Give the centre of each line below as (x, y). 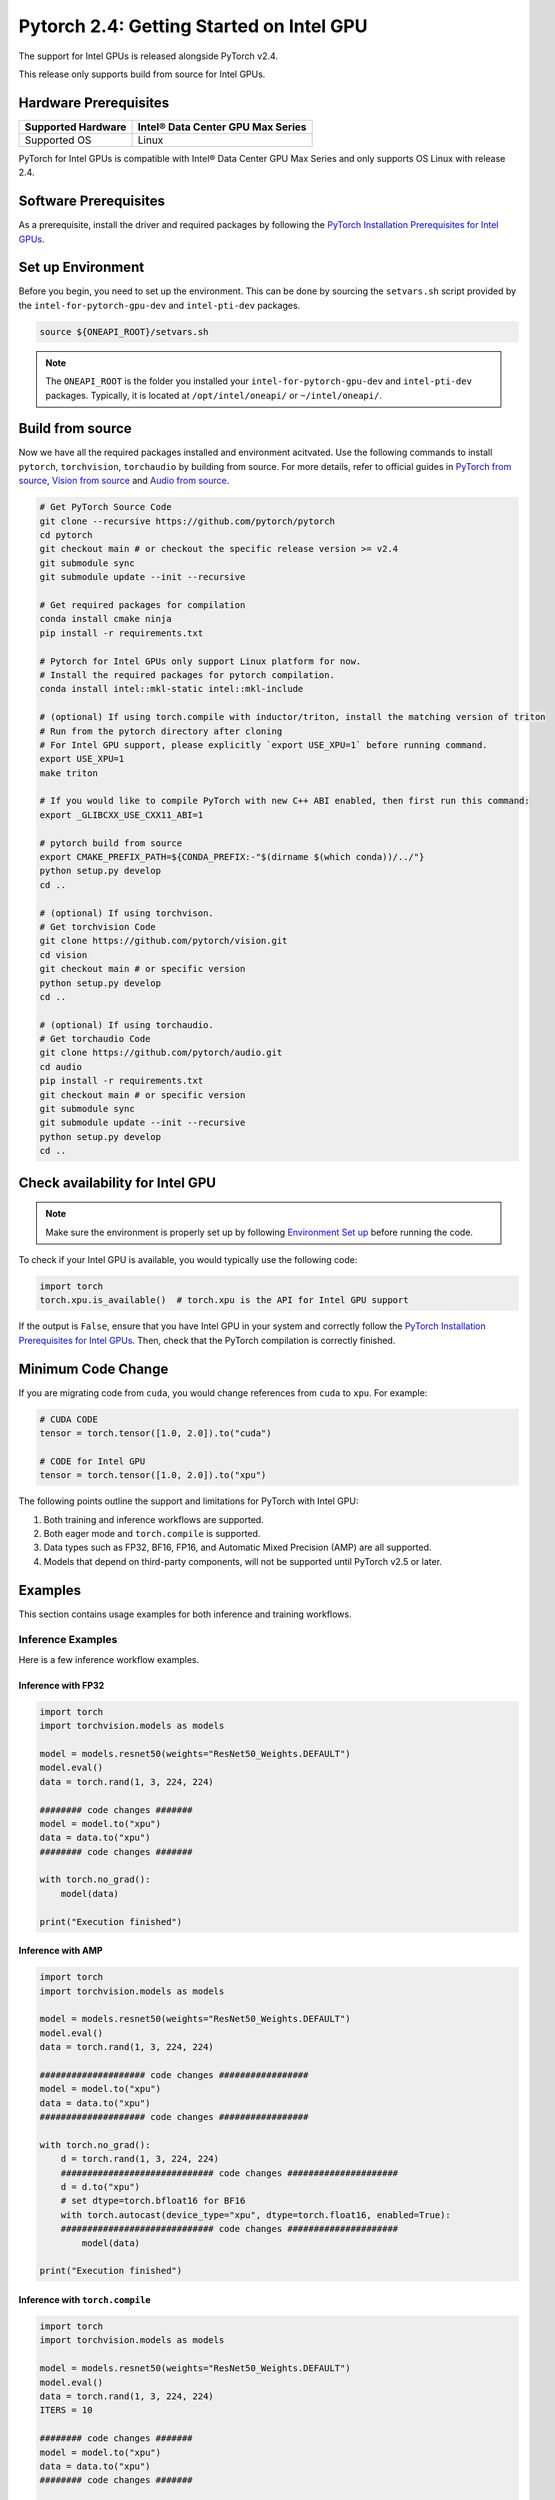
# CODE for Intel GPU (92, 1461)
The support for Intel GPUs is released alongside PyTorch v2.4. (148, 56)
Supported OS (58, 140)
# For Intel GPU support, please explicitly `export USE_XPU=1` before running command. (264, 744)
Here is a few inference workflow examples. (109, 1659)
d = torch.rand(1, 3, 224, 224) (140, 2159)
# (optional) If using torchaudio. (126, 1024)
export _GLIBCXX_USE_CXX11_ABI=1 (121, 814)
